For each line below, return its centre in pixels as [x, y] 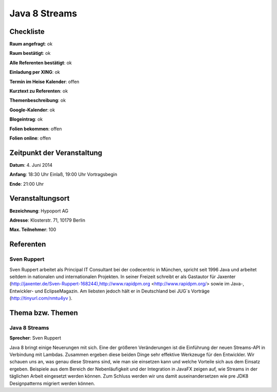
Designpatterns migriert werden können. [52, 383]
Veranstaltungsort [39, 198]
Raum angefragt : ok [31, 44]
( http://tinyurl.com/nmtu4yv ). [41, 298]
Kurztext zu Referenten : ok [39, 91]
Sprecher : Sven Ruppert [35, 338]
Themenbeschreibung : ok [38, 101]
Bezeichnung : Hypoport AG [39, 211]
